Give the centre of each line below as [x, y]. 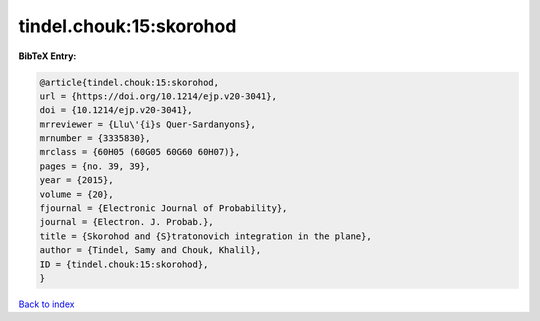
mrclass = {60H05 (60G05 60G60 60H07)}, [139, 152]
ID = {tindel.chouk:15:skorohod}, [124, 264]
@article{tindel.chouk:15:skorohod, [129, 82]
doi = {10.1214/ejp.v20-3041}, [116, 110]
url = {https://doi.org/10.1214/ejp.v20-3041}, [158, 96]
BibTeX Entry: [47, 56]
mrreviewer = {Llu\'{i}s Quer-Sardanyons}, [148, 124]
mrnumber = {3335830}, [95, 138]
